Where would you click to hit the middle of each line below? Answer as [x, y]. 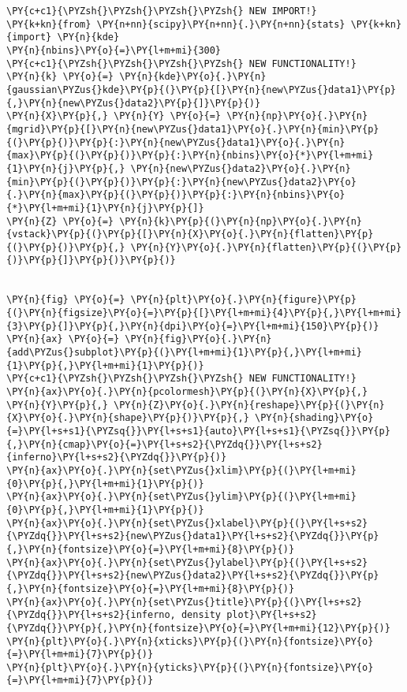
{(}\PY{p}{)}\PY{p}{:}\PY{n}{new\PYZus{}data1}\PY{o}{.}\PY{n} [176, 142]
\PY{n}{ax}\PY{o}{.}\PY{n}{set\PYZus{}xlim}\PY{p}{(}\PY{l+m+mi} [181, 470]
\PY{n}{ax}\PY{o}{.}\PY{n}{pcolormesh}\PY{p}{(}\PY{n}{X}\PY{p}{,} [187, 392]
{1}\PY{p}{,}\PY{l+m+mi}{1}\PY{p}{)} [105, 365]
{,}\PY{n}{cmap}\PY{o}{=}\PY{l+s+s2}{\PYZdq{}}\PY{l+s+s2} [164, 444]
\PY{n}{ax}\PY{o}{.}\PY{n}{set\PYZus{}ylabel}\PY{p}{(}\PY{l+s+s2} [187, 562]
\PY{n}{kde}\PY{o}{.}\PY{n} [193, 77]
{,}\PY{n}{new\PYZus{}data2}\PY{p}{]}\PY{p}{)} [134, 103]
